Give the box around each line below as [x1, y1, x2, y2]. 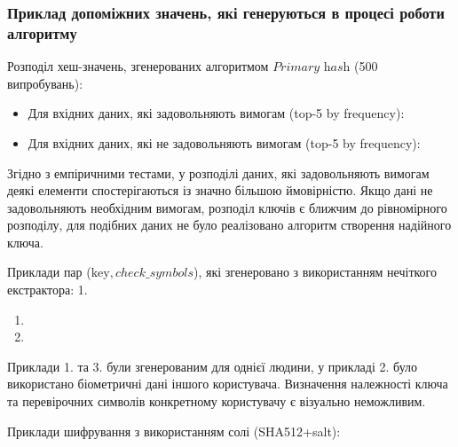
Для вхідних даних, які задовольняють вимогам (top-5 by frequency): [28, 104, 405, 122]
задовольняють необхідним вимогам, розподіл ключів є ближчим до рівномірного [7, 198, 447, 216]
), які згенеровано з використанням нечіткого [193, 263, 437, 281]
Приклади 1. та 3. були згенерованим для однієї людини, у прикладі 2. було [7, 357, 418, 375]
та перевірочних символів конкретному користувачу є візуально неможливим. [7, 392, 426, 411]
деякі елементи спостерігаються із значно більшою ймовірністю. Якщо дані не [7, 181, 433, 200]
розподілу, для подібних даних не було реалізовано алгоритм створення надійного [7, 216, 452, 234]
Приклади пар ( [7, 263, 91, 281]
